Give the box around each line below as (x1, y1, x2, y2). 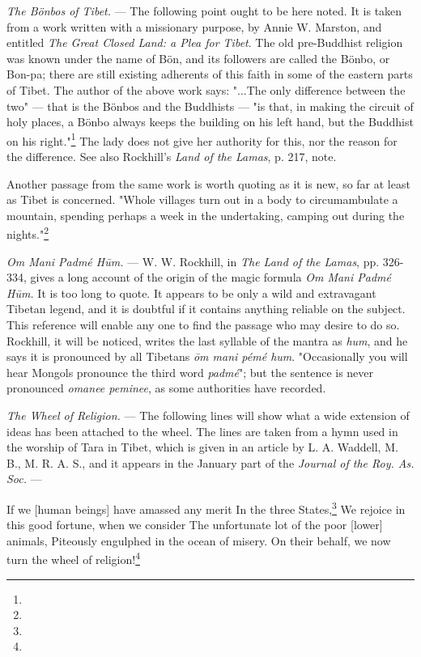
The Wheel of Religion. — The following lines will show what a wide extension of (6, 406, 410, 423)
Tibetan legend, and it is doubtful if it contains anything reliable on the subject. (6, 300, 406, 317)
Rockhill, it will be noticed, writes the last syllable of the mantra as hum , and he (6, 332, 408, 349)
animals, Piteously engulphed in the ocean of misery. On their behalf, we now (6, 532, 391, 549)
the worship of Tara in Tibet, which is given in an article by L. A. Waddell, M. (6, 439, 398, 456)
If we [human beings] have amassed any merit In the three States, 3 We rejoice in (6, 498, 406, 517)
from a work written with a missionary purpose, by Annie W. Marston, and (6, 18, 382, 35)
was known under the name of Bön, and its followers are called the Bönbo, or (6, 49, 390, 66)
